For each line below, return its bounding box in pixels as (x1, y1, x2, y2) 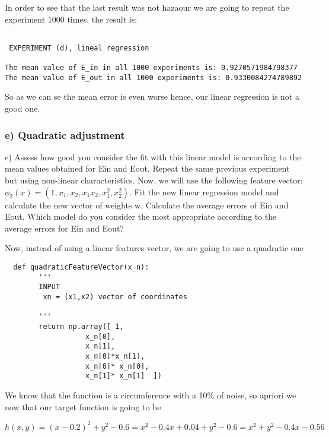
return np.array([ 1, (39, 322, 124, 331)
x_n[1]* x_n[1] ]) (85, 372, 162, 381)
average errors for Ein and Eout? (5, 221, 124, 234)
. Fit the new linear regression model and (129, 185, 279, 198)
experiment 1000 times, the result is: (5, 12, 138, 25)
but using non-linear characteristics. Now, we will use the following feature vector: (5, 174, 303, 186)
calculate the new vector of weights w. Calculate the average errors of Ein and (5, 198, 289, 211)
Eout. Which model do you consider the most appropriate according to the (5, 210, 277, 223)
